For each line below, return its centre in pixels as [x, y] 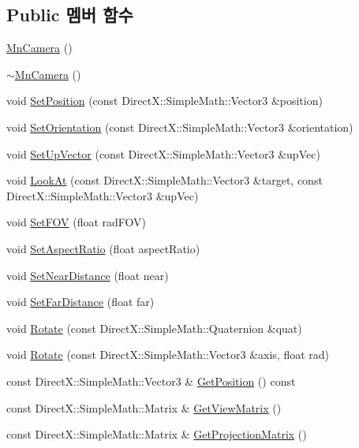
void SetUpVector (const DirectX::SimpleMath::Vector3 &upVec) [163, 153]
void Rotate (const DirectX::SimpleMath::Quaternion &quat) [154, 328]
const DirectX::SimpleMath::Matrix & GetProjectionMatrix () [157, 434]
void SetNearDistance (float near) [88, 275]
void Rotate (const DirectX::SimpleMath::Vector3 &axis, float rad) [168, 355]
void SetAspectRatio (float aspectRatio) [103, 248]
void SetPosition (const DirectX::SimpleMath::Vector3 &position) [165, 101]
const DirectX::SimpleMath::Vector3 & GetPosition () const [151, 381]
